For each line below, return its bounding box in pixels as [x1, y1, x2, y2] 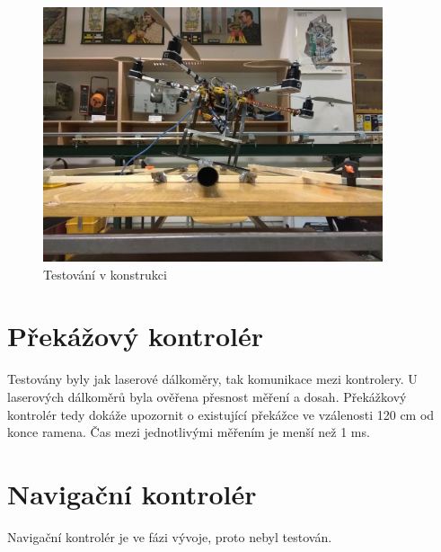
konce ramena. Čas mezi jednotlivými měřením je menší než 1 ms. [7, 423, 370, 441]
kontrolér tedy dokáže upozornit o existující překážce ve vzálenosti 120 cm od [7, 405, 435, 423]
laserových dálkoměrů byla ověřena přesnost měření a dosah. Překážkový [7, 387, 407, 405]
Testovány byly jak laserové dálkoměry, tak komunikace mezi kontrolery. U [7, 369, 418, 388]
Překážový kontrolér [7, 317, 263, 354]
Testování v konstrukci [43, 264, 167, 283]
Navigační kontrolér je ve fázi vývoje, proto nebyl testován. [7, 527, 332, 546]
